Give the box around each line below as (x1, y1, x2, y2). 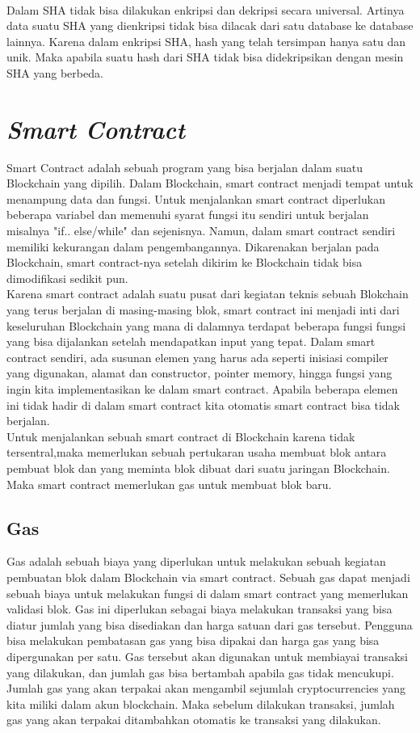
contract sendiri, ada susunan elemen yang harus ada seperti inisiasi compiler (6, 348, 388, 365)
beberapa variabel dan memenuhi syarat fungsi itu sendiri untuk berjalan (6, 206, 369, 223)
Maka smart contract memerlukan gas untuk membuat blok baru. (6, 475, 332, 492)
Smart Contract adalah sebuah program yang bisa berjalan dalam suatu (6, 158, 363, 175)
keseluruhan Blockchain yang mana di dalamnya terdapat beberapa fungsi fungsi (6, 317, 406, 334)
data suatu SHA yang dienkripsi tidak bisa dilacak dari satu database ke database (6, 17, 414, 34)
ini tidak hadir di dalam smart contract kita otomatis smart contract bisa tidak (6, 396, 401, 413)
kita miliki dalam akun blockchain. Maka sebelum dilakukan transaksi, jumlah (6, 695, 395, 712)
